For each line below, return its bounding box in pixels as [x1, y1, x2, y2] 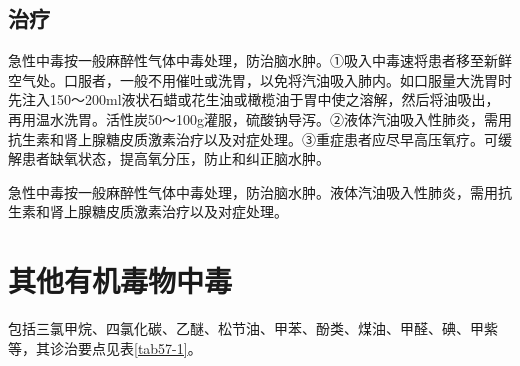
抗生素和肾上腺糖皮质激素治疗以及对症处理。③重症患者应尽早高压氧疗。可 [8, 128, 498, 149]
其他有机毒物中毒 [8, 260, 233, 301]
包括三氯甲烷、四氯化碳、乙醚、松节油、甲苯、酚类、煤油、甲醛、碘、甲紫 [8, 318, 498, 339]
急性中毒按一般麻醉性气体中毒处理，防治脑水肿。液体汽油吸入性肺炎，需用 [8, 181, 498, 202]
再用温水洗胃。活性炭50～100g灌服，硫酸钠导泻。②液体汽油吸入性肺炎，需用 [8, 108, 512, 129]
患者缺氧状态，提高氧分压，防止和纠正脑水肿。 [21, 148, 330, 169]
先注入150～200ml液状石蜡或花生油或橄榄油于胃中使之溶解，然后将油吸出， [8, 89, 500, 110]
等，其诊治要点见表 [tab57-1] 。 [8, 337, 202, 358]
